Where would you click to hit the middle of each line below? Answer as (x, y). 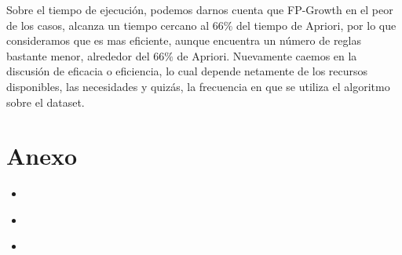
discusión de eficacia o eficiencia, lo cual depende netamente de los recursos (187, 71)
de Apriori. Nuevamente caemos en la (267, 55)
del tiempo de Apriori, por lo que (316, 25)
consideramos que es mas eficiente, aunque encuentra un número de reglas (184, 40)
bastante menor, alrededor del (78, 55)
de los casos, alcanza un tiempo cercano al (108, 25)
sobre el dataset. (46, 102)
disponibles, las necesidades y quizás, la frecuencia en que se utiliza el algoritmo (198, 86)
